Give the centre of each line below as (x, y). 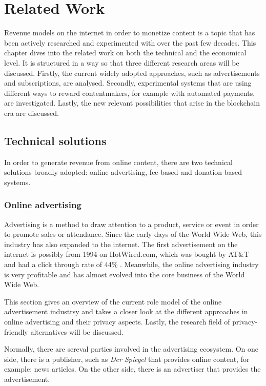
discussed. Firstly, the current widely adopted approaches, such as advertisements (132, 73)
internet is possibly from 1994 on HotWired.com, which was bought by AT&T (127, 254)
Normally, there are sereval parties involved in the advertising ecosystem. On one (131, 349)
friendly (16, 331)
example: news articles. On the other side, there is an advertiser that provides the (132, 369)
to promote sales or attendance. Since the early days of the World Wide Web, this (133, 234)
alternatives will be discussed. (77, 331)
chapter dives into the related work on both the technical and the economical (125, 53)
